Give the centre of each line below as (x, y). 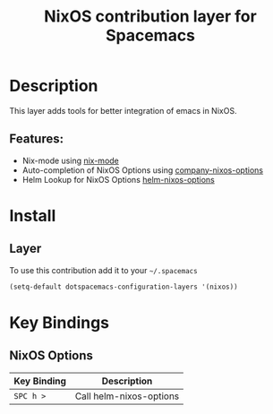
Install (33, 216)
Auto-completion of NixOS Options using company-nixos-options (143, 170)
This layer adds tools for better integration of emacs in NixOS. (123, 110)
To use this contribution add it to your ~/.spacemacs (104, 270)
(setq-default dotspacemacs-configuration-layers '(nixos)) (124, 287)
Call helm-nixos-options (127, 396)
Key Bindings (60, 322)
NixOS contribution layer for (150, 17)
